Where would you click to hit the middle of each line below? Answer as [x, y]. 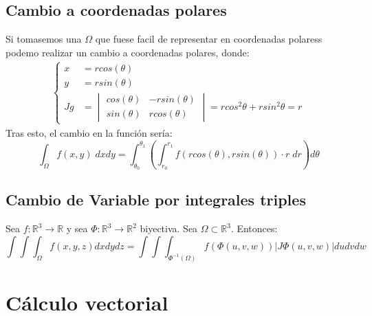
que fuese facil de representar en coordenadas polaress [209, 39]
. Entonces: [254, 228]
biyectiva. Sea [169, 228]
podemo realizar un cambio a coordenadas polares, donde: [128, 52]
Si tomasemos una [44, 39]
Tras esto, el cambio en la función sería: [89, 133]
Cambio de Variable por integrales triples [156, 200]
